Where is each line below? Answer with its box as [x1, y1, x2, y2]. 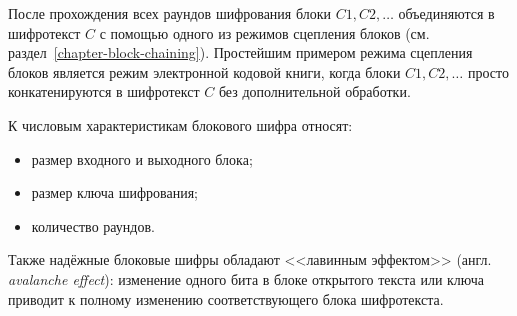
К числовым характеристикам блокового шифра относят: [8, 114, 353, 135]
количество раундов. [31, 215, 155, 236]
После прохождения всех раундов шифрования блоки [8, 3, 332, 23]
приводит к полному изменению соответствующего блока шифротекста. [8, 288, 444, 309]
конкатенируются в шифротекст [8, 81, 200, 102]
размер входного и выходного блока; [31, 148, 253, 169]
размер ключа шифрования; [31, 182, 199, 203]
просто [467, 61, 509, 82]
